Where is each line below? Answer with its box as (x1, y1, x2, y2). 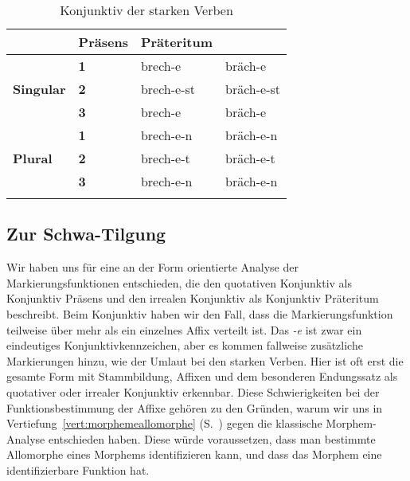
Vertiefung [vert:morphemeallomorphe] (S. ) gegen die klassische (6, 415, 322, 432)
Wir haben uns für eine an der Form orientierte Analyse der (6, 259, 299, 276)
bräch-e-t (225, 149, 275, 167)
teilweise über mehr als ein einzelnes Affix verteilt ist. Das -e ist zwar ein (6, 321, 362, 338)
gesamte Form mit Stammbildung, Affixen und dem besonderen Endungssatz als (6, 368, 398, 385)
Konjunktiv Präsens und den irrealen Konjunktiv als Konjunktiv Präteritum (6, 290, 379, 307)
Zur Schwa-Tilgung (6, 221, 166, 246)
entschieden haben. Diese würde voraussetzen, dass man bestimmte (48, 430, 376, 447)
